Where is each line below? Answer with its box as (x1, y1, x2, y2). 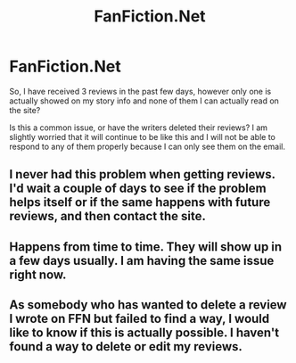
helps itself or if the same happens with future (9, 194, 271, 210)
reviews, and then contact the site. (9, 209, 207, 224)
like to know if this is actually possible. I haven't (9, 326, 280, 341)
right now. (9, 267, 67, 282)
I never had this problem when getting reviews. (9, 167, 275, 182)
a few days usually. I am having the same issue (9, 252, 275, 268)
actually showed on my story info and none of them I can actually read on (9, 95, 279, 106)
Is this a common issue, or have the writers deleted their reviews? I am (9, 122, 268, 133)
